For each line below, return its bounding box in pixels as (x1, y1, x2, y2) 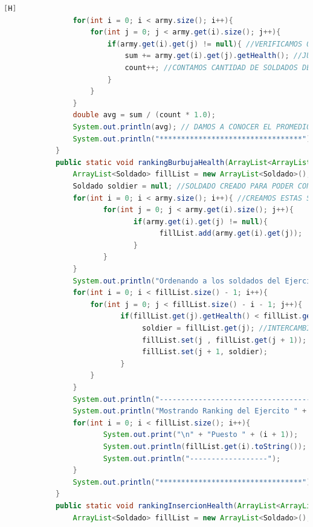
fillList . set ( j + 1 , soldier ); (142, 348, 268, 357)
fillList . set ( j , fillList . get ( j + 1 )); (142, 335, 307, 344)
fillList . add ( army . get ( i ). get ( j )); (159, 229, 303, 238)
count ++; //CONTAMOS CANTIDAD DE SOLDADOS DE (124, 63, 311, 72)
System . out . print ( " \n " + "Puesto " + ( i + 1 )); (103, 430, 298, 439)
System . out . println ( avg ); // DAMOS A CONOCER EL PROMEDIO (73, 122, 311, 131)
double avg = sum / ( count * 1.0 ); (73, 111, 216, 120)
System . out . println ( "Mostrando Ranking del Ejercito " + (73, 407, 307, 416)
